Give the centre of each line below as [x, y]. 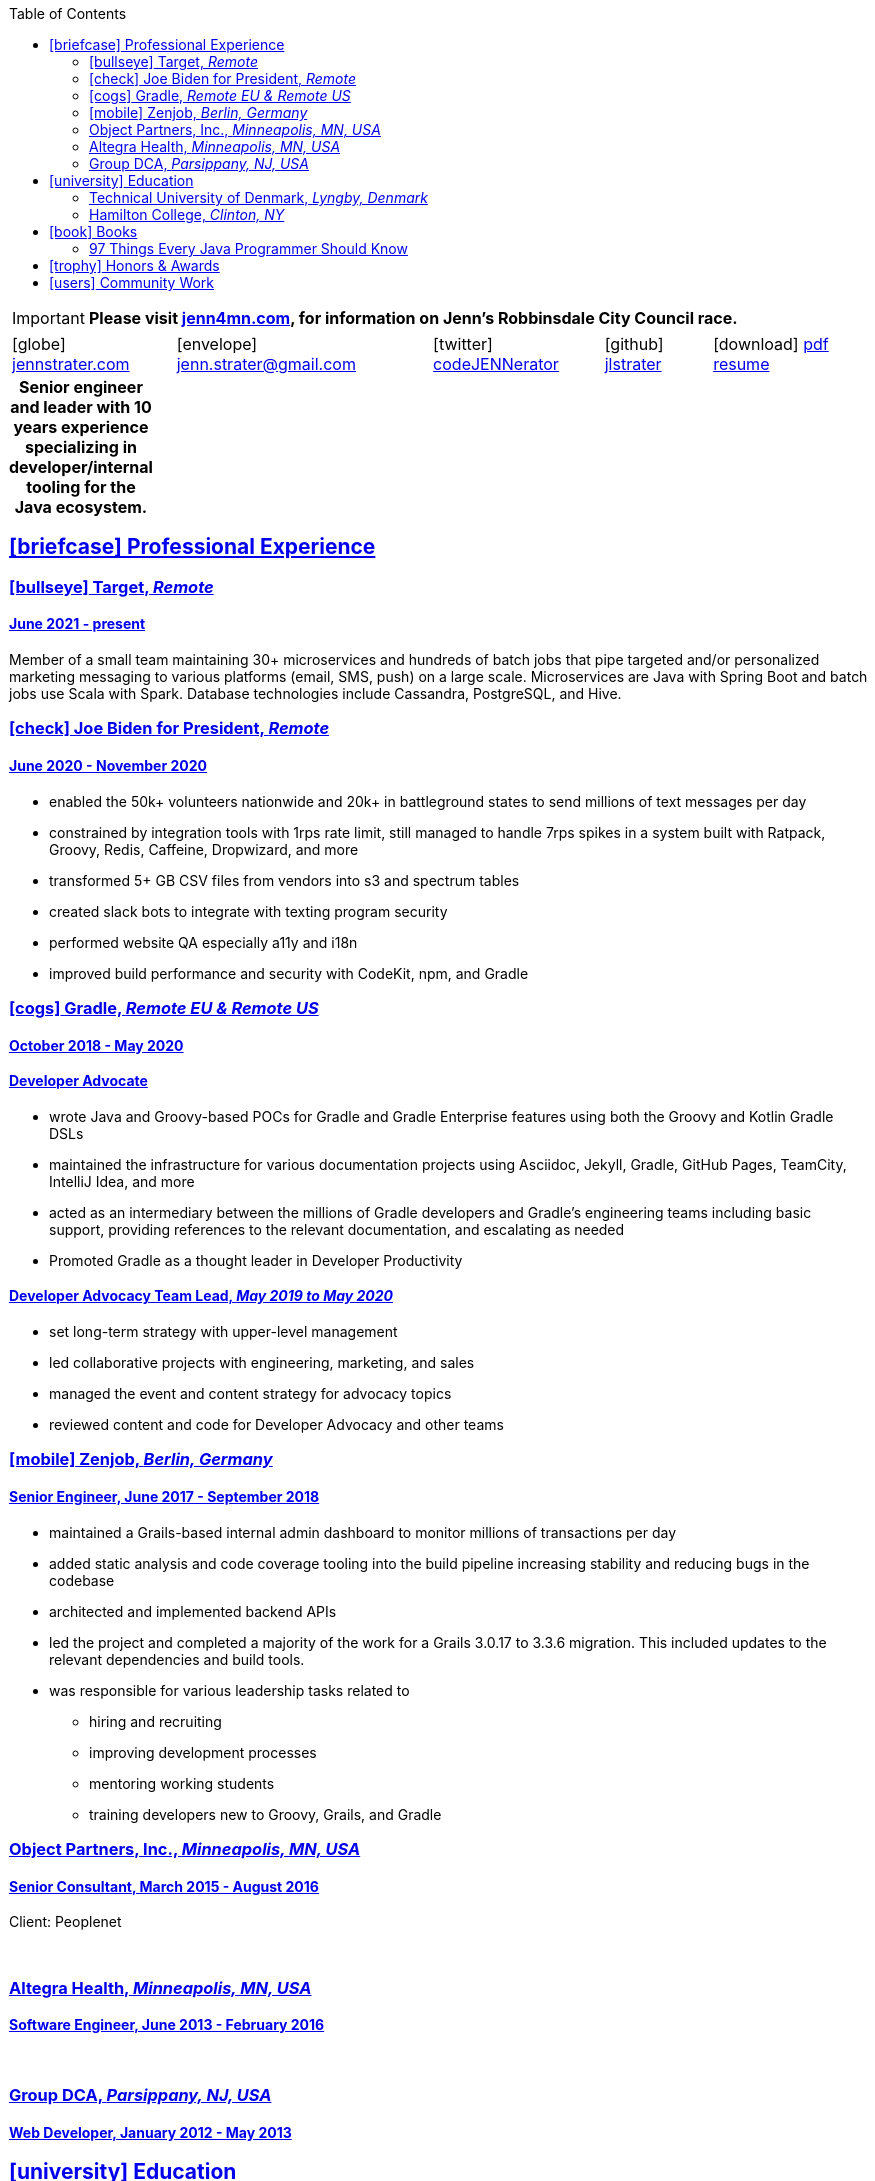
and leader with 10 [81, 407]
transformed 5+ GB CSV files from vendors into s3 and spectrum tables [284, 880]
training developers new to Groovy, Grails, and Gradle [265, 1814]
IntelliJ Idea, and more [122, 1181]
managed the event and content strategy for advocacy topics [250, 1394]
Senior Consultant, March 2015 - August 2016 [164, 1886]
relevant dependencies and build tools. [177, 1659]
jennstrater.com [71, 364]
